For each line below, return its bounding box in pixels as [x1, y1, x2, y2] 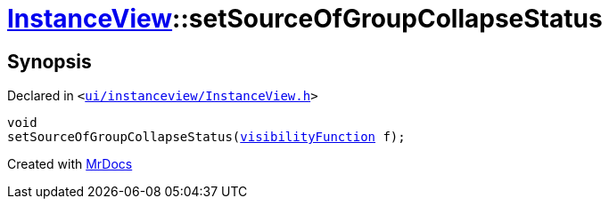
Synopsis [7, 50, 92, 73]
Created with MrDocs [7, 156, 133, 172]
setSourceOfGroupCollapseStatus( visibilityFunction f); [7, 130, 406, 145]
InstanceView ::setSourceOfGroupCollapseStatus [7, 4, 603, 34]
